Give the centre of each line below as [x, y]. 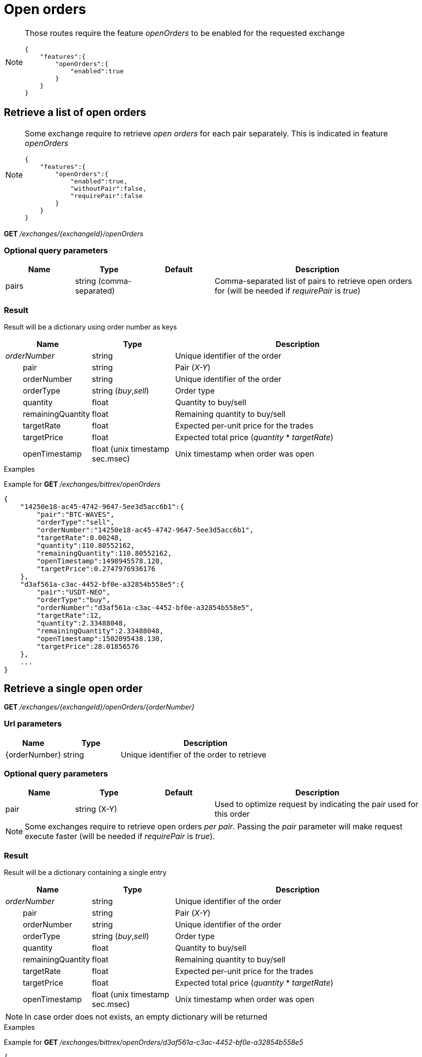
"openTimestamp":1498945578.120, [100, 561]
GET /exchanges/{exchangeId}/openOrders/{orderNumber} [99, 707]
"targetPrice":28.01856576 [88, 647]
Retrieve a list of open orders [75, 113]
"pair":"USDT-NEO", [74, 592]
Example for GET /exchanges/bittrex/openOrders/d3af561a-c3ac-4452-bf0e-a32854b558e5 [154, 1042]
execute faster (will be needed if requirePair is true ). [120, 836]
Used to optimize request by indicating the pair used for [316, 804]
